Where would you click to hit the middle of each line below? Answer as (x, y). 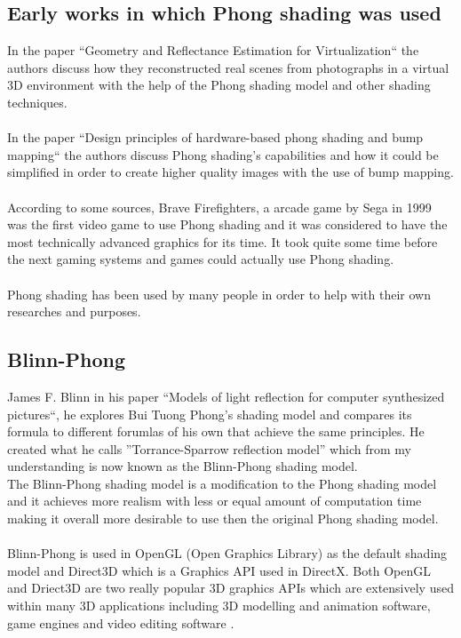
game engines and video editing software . (121, 622)
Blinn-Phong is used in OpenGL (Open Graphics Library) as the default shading (227, 553)
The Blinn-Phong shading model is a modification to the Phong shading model (222, 483)
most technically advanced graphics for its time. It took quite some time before (223, 241)
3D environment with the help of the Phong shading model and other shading (219, 85)
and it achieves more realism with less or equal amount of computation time (215, 501)
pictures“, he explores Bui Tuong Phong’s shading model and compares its (210, 414)
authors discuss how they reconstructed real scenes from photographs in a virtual (228, 67)
